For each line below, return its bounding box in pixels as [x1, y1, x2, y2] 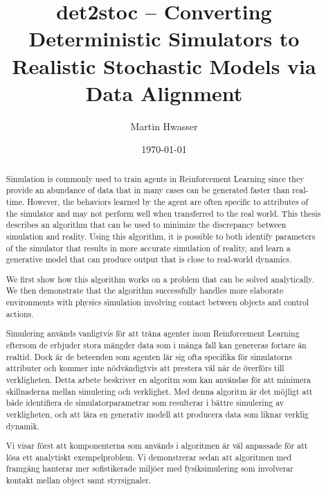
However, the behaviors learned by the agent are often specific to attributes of [27, 195, 309, 207]
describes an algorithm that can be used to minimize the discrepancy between [6, 219, 287, 231]
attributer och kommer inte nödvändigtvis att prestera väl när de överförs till [6, 362, 284, 374]
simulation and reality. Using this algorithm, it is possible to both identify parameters [6, 230, 316, 242]
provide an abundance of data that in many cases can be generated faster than [6, 184, 290, 196]
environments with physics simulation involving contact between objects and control [6, 296, 309, 308]
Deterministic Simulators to [28, 24, 300, 53]
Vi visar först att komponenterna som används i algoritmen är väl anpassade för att [6, 440, 308, 452]
